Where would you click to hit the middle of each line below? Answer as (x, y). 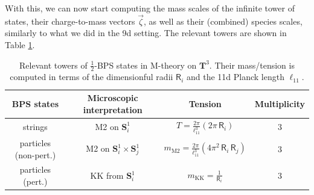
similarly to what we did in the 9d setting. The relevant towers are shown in (146, 33)
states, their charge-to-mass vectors (70, 21)
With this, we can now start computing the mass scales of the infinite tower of (150, 8)
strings (35, 126)
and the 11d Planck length (235, 77)
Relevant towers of (53, 65)
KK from (107, 175)
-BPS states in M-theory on (146, 65)
